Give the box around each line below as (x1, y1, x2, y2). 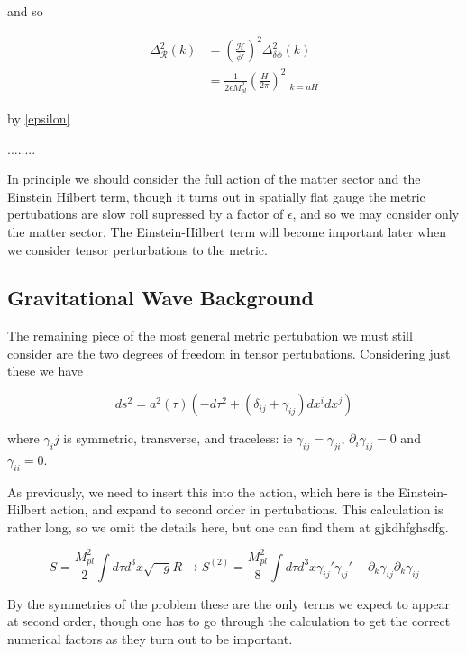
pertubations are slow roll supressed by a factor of (7, 204, 284, 223)
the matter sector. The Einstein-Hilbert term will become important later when (7, 222, 447, 241)
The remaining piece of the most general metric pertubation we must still (7, 326, 413, 345)
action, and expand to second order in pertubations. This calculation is (50, 500, 443, 519)
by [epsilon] (7, 108, 70, 127)
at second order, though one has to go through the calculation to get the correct (7, 612, 451, 631)
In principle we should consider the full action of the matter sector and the (7, 169, 421, 188)
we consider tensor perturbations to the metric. (7, 240, 268, 259)
